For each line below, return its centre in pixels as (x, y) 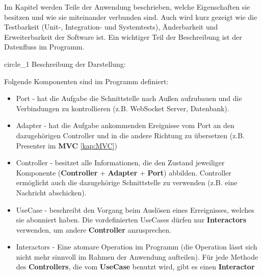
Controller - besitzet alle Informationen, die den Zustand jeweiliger (120, 162)
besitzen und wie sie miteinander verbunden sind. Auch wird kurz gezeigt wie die (131, 17)
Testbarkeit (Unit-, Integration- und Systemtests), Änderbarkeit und (111, 27)
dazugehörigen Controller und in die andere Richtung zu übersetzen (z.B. (130, 135)
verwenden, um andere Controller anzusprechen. (94, 229)
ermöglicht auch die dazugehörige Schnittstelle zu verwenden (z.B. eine (127, 182)
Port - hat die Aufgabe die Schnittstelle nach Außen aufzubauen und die (129, 98)
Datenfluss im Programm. (44, 47)
